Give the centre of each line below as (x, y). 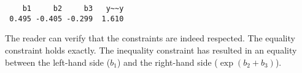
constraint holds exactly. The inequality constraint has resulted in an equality (151, 50)
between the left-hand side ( (58, 62)
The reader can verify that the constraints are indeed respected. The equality (150, 38)
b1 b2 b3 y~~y (73, 9)
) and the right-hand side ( (167, 62)
